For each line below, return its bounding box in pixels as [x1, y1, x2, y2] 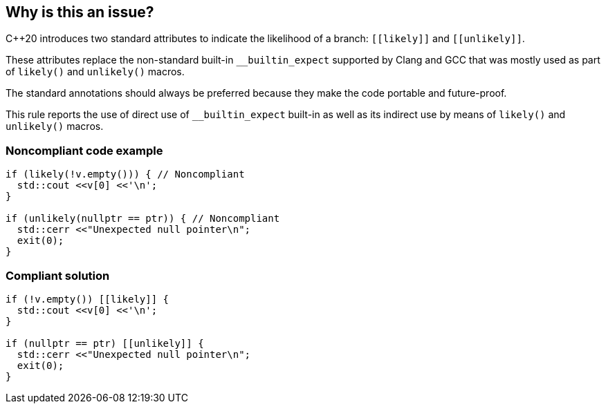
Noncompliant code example [6, 143, 163, 158]
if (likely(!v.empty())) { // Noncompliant [6, 169, 245, 180]
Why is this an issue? [6, 3, 154, 21]
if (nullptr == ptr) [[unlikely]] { [6, 337, 204, 349]
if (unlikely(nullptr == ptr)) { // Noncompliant [6, 213, 280, 225]
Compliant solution [6, 268, 110, 283]
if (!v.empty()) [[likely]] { [6, 293, 169, 305]
